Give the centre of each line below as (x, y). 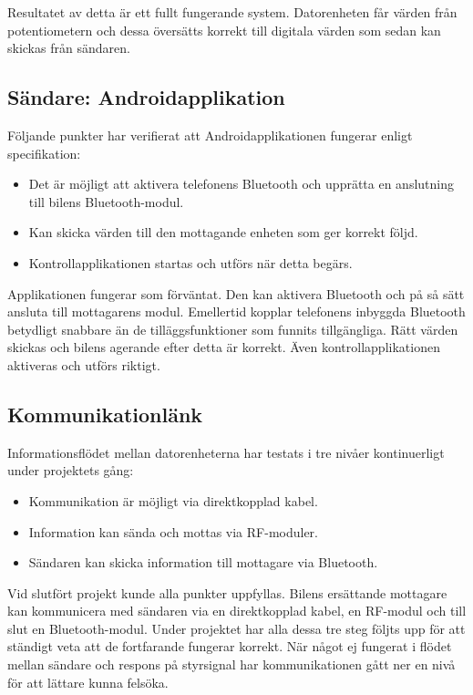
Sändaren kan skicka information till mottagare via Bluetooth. (203, 562)
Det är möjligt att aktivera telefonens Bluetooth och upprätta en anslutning (241, 184)
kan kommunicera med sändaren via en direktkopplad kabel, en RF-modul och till (237, 611)
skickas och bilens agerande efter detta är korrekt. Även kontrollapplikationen (224, 347)
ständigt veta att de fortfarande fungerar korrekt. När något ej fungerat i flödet (230, 646)
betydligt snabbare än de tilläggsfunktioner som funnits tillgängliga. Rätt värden (233, 329)
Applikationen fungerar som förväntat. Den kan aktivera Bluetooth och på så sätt (236, 293)
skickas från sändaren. (69, 48)
